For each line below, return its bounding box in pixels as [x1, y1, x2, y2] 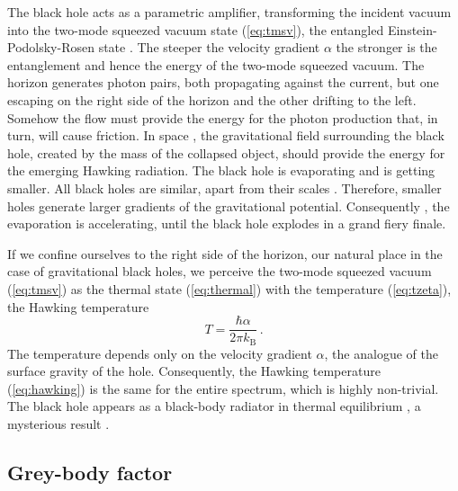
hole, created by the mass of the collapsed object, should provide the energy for [7, 143, 445, 162]
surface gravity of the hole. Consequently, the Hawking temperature [7, 362, 381, 380]
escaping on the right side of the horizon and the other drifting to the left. [7, 90, 417, 109]
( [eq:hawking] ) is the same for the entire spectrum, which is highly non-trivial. [7, 379, 439, 397]
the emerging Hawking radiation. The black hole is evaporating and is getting [7, 161, 436, 180]
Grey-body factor [7, 458, 173, 486]
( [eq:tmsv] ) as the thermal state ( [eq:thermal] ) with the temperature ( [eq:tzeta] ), [7, 279, 452, 298]
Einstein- [387, 20, 437, 39]
